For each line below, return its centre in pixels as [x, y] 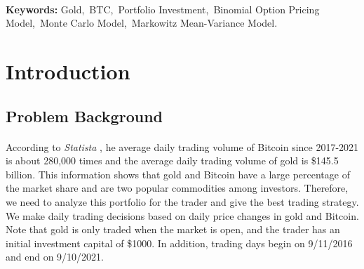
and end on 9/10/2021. [55, 257]
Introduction [68, 71]
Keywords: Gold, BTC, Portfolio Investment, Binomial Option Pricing [163, 9]
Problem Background [84, 116]
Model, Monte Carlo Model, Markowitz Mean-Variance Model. [142, 23]
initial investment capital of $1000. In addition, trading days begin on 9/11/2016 [179, 243]
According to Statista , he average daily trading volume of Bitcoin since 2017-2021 [182, 146]
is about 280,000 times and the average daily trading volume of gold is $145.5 [172, 160]
